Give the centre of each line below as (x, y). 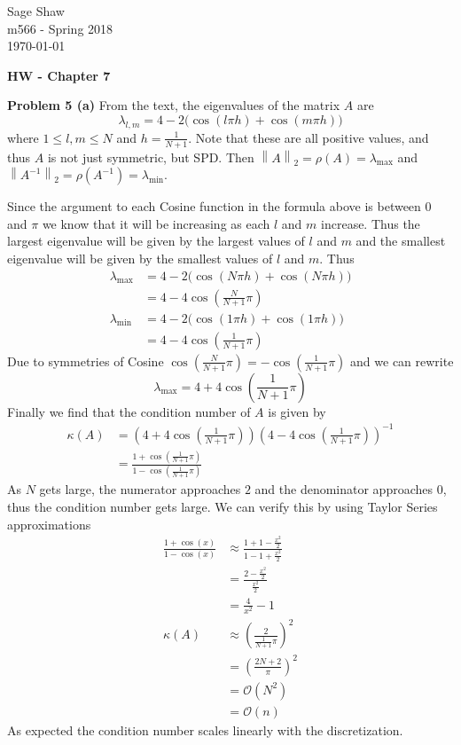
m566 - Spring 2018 (60, 28)
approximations (49, 524)
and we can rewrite (402, 361)
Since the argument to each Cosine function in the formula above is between (214, 206)
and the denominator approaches (344, 489)
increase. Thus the (371, 223)
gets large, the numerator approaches (140, 489)
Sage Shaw (36, 11)
